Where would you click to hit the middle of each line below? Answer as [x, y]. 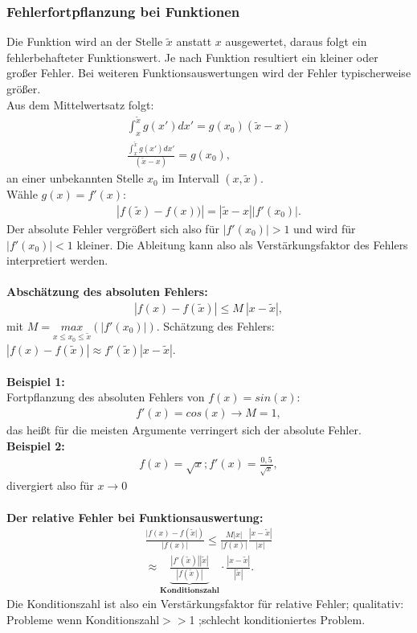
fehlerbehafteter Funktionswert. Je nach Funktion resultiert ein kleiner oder [192, 57]
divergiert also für [50, 485]
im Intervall [190, 178]
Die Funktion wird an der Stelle [85, 41]
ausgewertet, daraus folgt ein [296, 41]
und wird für [325, 228]
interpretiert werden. [57, 260]
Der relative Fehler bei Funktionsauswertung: [135, 517]
